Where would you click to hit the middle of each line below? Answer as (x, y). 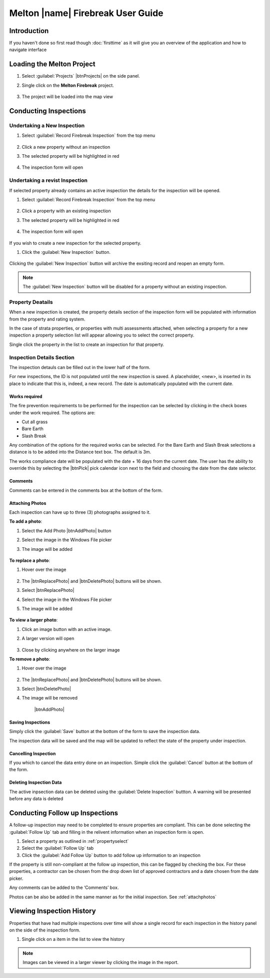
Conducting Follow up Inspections (64, 813)
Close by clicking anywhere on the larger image (71, 650)
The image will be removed (49, 698)
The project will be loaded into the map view (67, 97)
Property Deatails (31, 302)
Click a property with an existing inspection (66, 211)
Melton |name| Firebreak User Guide (86, 13)
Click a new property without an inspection (66, 147)
